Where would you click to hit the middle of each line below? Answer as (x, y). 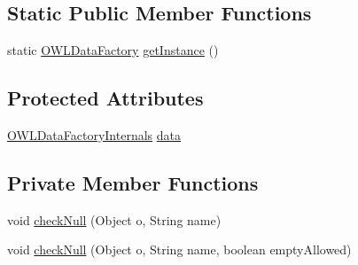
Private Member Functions (133, 182)
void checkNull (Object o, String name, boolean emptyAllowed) (179, 249)
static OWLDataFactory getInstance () (113, 50)
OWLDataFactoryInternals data (94, 135)
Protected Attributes (105, 98)
